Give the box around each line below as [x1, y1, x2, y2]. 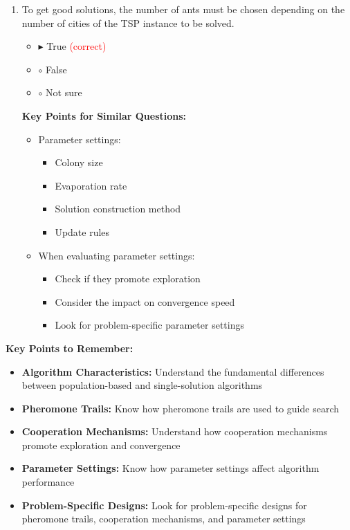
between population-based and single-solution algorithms [21, 378, 263, 392]
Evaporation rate [55, 178, 127, 192]
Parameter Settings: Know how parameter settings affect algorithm [21, 461, 320, 475]
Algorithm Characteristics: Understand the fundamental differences [21, 364, 324, 378]
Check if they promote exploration [55, 271, 201, 286]
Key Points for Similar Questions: [21, 108, 187, 122]
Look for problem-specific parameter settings [55, 318, 244, 332]
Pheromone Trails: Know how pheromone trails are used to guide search [21, 401, 340, 415]
